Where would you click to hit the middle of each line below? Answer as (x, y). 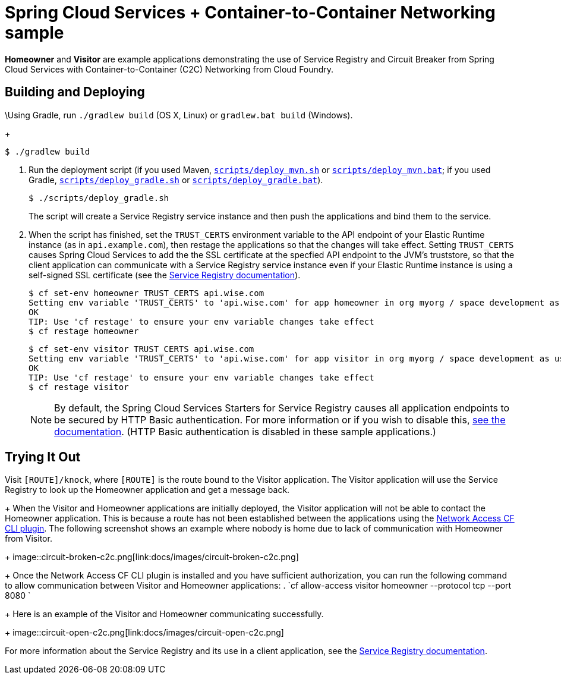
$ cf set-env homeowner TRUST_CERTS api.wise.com (146, 293)
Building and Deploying (75, 92)
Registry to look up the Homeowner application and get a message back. (147, 490)
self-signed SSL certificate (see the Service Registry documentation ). (165, 275)
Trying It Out (43, 457)
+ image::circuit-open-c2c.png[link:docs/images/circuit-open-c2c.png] (144, 633)
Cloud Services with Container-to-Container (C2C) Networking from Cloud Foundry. (169, 69)
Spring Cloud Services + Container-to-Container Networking (250, 12)
